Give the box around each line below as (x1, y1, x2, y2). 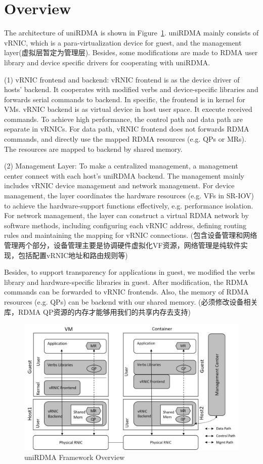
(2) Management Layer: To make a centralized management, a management (4, 160, 238, 171)
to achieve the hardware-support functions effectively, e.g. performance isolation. (4, 200, 253, 210)
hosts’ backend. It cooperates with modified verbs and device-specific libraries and (4, 84, 258, 95)
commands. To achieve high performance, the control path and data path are (4, 113, 243, 124)
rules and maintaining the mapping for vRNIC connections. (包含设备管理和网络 (4, 230, 257, 240)
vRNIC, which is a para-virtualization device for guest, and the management (4, 37, 242, 48)
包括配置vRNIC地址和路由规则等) (18, 249, 128, 260)
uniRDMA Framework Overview (24, 452, 125, 462)
